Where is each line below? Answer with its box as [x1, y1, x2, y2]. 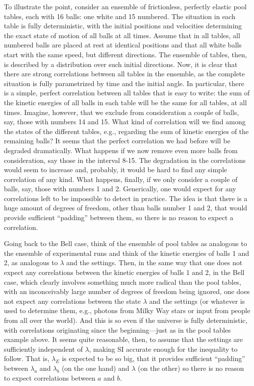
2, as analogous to [4, 257, 58, 268]
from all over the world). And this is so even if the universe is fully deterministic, [4, 315, 248, 325]
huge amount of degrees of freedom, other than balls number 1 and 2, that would [4, 203, 248, 213]
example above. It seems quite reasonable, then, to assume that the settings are [4, 334, 243, 344]
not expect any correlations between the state [4, 295, 141, 306]
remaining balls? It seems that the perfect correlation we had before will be [4, 136, 230, 146]
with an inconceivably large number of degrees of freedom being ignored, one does [4, 286, 250, 296]
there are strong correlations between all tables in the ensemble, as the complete [4, 68, 245, 79]
